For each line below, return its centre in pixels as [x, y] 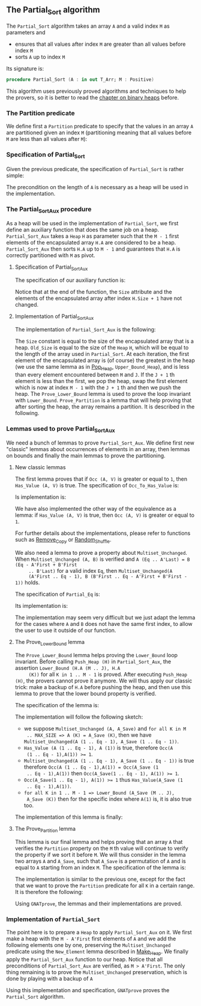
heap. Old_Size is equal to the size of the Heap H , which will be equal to [102, 347]
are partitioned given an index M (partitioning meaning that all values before [99, 133]
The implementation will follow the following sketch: [79, 717]
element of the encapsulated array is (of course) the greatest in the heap [105, 360]
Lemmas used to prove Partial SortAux [61, 429]
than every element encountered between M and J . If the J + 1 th [95, 374]
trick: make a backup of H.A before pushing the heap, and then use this [103, 687]
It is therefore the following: [49, 892]
